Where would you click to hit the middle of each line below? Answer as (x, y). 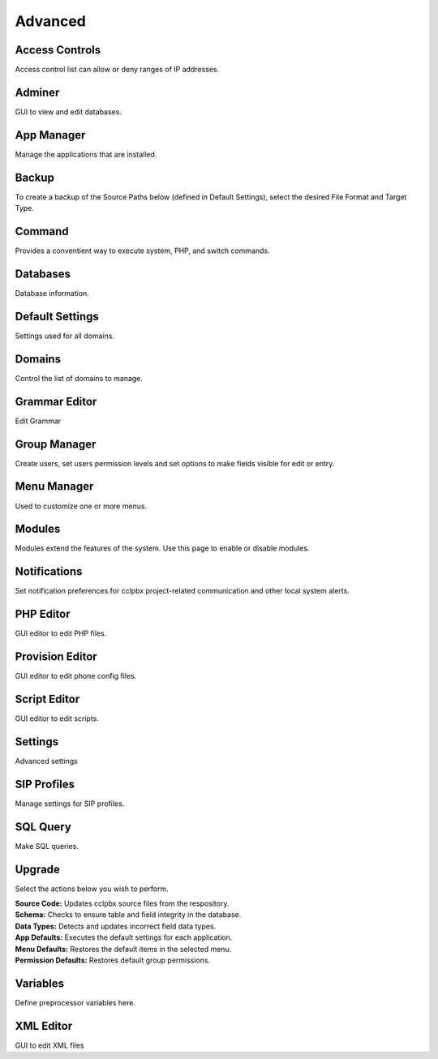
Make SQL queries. (47, 846)
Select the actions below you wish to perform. (92, 889)
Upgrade (38, 869)
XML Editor (44, 1026)
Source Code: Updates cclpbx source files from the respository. (122, 903)
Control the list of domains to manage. (79, 378)
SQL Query (43, 827)
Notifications (49, 572)
